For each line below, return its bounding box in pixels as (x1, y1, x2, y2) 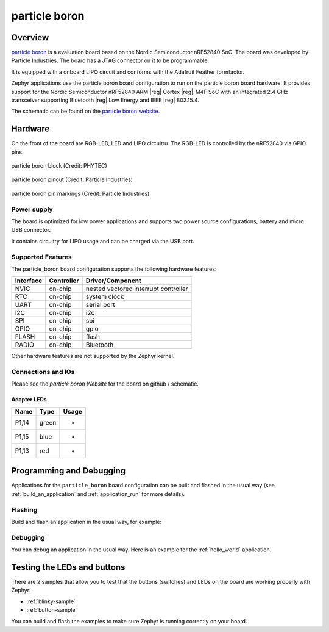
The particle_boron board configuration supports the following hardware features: (11, 265, 217, 273)
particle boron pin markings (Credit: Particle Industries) (11, 190, 150, 197)
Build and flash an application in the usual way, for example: (11, 518, 162, 525)
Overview (11, 32, 49, 43)
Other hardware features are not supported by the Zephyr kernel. (11, 353, 175, 360)
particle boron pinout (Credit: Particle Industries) (11, 176, 133, 183)
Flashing (11, 505, 38, 514)
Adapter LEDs (11, 396, 47, 403)
